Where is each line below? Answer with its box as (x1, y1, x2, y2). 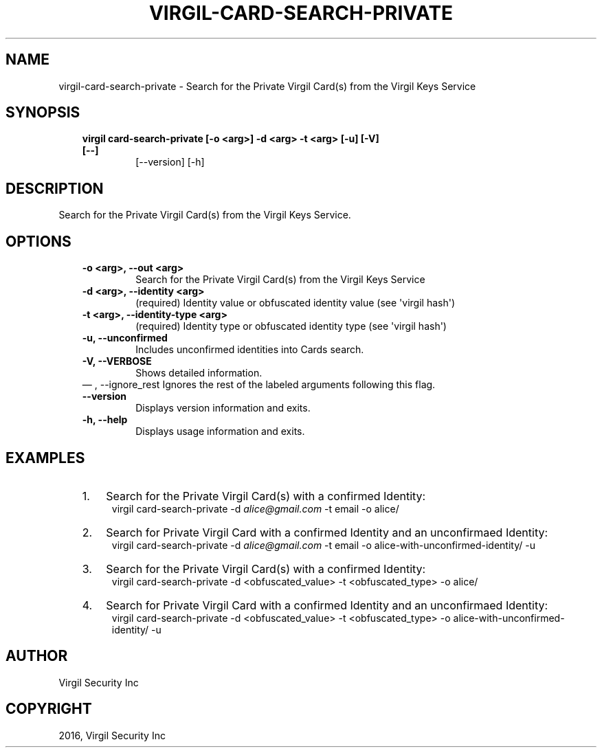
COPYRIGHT (5, 700, 92, 718)
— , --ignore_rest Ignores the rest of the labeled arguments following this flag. (82, 379, 436, 391)
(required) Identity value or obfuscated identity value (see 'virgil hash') (135, 297, 456, 309)
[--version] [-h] (135, 156, 205, 168)
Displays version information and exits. (135, 402, 311, 414)
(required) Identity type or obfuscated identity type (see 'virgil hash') (135, 320, 447, 333)
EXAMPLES (5, 449, 85, 467)
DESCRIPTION (5, 179, 104, 197)
